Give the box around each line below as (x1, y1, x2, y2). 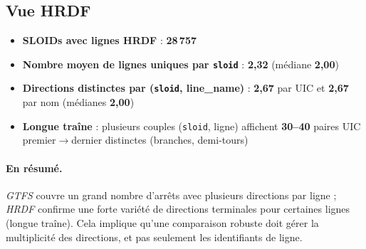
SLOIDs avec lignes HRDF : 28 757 (22, 33, 197, 48)
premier (22, 132, 56, 147)
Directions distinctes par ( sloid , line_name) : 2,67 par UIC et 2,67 (22, 80, 349, 95)
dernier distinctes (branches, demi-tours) (71, 132, 249, 147)
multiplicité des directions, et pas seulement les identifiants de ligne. (6, 229, 303, 244)
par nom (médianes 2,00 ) (22, 95, 135, 110)
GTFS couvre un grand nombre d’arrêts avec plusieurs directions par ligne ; (6, 187, 337, 202)
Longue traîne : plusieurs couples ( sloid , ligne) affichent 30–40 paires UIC (22, 118, 361, 133)
